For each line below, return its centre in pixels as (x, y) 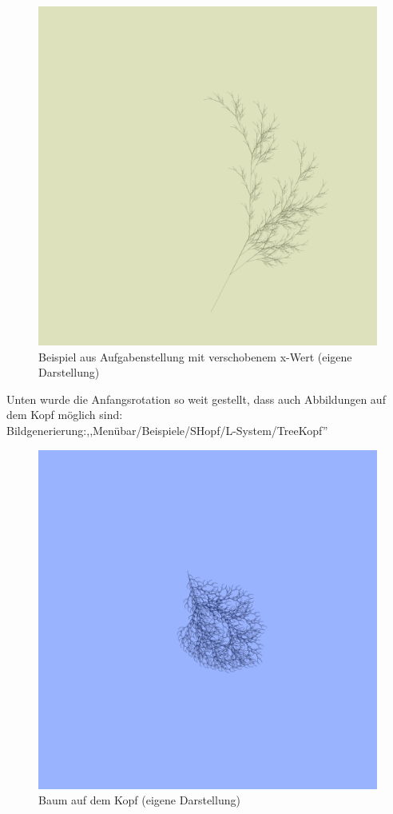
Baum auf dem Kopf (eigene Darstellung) (139, 800)
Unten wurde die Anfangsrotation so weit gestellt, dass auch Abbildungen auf (196, 399)
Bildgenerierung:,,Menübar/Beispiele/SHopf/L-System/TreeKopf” (167, 430)
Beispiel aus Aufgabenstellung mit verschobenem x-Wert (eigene (195, 356)
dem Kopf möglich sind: (65, 415)
